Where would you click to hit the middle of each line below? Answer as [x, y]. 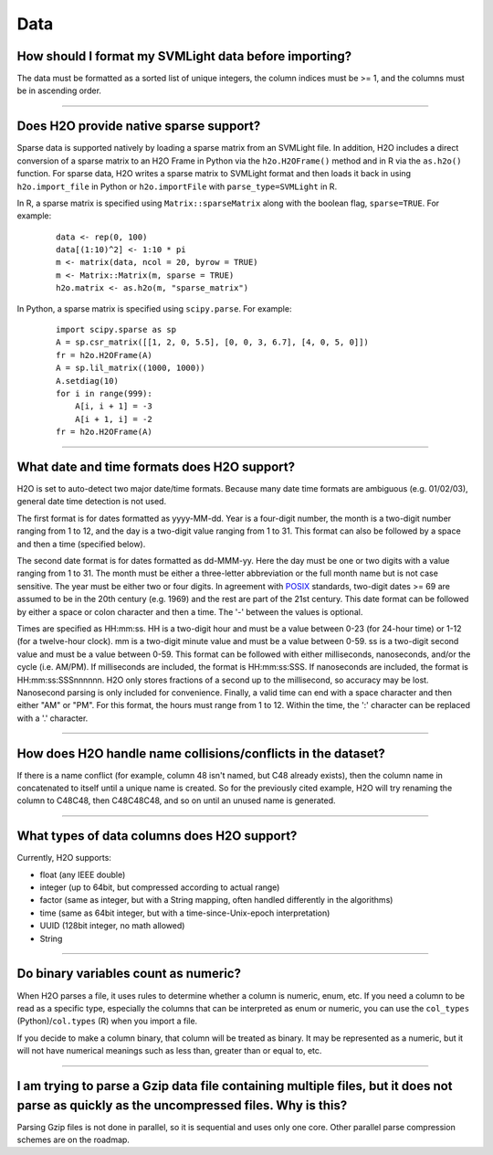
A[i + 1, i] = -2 [113, 419]
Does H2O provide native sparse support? [139, 127]
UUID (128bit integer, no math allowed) [112, 926]
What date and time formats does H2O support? [156, 466]
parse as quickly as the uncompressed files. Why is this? [182, 1105]
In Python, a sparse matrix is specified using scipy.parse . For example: [154, 308]
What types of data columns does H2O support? [157, 836]
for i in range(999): [104, 393]
